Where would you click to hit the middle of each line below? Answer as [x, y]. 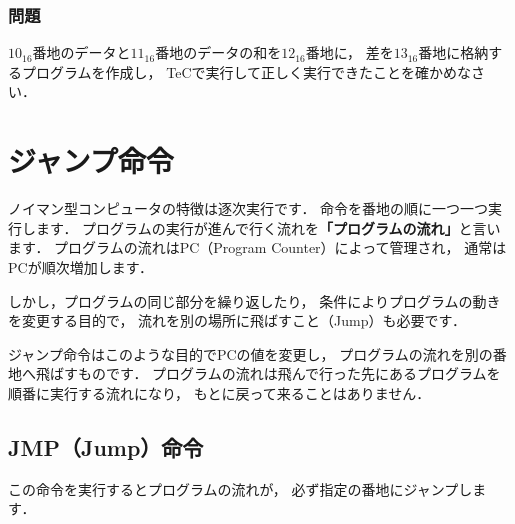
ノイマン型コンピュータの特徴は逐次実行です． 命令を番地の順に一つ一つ [248, 208]
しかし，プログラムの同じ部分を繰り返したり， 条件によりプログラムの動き [254, 300]
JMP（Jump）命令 [106, 446]
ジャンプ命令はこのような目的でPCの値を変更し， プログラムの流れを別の [250, 353]
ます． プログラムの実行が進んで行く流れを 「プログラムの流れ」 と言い [268, 227]
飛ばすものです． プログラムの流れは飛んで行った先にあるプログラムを [268, 373]
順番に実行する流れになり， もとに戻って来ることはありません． [219, 392]
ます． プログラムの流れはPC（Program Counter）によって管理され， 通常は [257, 247]
